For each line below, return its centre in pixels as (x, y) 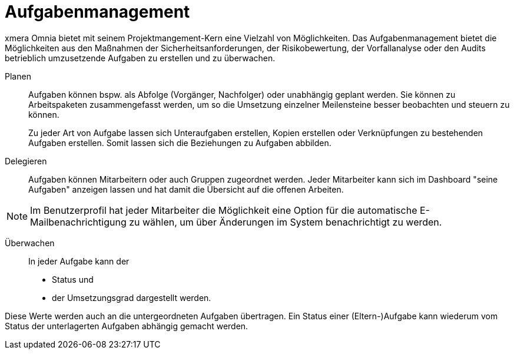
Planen (18, 76)
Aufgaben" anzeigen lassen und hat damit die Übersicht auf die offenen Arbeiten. (186, 189)
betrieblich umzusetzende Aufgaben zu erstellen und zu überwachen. (140, 58)
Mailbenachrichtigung (78, 222)
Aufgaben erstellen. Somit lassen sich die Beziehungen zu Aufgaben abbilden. (180, 143)
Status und (73, 279)
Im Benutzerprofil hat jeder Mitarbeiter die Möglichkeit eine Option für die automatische (224, 210)
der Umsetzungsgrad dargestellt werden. (132, 297)
